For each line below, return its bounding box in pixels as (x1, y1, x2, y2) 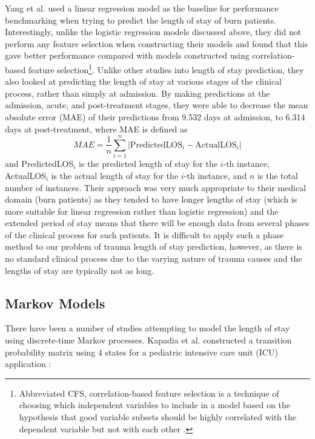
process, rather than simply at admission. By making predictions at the (5, 86, 270, 99)
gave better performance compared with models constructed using (5, 49, 250, 62)
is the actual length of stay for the (51, 169, 179, 181)
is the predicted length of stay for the (79, 157, 217, 170)
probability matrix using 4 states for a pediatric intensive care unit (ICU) (5, 345, 278, 358)
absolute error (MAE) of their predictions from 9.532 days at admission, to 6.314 (5, 111, 305, 123)
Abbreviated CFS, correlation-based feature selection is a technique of (19, 386, 279, 399)
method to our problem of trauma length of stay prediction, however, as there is (5, 240, 302, 253)
